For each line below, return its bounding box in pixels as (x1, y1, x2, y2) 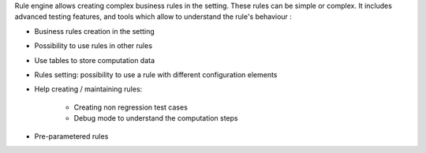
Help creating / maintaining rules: (34, 84, 143, 94)
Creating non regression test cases (73, 103, 189, 112)
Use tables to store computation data (34, 55, 155, 65)
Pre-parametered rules (34, 131, 109, 141)
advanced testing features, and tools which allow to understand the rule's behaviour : (14, 12, 292, 21)
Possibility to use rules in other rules (34, 41, 153, 50)
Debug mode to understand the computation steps (73, 114, 238, 123)
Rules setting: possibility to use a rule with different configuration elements (34, 69, 278, 79)
